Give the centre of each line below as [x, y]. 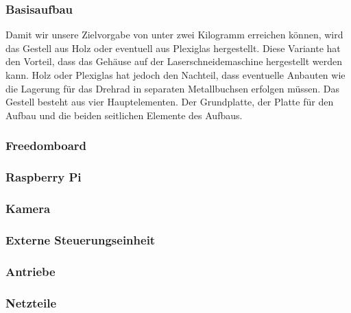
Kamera [28, 208]
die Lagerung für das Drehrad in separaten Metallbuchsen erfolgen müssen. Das [173, 88]
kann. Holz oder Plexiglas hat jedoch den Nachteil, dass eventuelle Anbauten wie [175, 75]
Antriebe [31, 271]
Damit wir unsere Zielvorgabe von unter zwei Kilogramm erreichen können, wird [174, 35]
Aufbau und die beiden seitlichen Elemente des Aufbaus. [124, 115]
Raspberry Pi [44, 177]
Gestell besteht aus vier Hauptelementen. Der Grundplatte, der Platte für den [170, 102]
